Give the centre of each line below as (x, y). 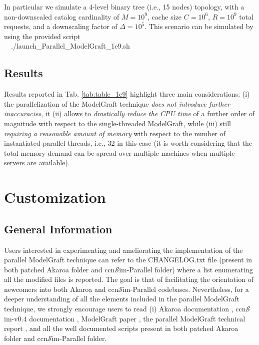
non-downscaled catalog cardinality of (62, 16)
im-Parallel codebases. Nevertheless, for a (186, 289)
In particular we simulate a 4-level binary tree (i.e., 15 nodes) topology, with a (124, 7)
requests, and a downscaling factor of (61, 26)
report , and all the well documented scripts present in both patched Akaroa (121, 328)
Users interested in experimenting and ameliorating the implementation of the (123, 250)
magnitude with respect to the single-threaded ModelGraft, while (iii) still (117, 123)
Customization (55, 197)
